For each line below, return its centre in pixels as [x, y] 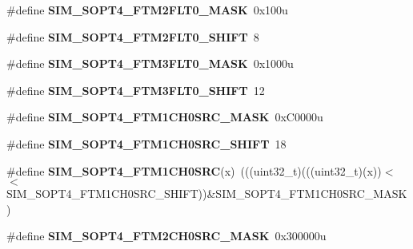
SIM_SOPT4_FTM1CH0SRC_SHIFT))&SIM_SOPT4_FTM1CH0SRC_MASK [207, 194]
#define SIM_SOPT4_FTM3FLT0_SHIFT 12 [136, 90]
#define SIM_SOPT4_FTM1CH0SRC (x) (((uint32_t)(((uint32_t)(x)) [194, 170]
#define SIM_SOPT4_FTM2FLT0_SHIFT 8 [133, 36]
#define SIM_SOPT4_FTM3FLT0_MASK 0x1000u [150, 63]
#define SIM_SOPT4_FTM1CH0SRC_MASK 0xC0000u [165, 117]
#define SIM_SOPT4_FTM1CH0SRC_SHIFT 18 [146, 143]
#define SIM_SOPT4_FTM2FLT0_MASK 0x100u [147, 10]
